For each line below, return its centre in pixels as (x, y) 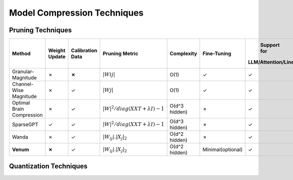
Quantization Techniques (48, 166)
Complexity (183, 54)
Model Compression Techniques (76, 13)
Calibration (84, 50)
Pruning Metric (121, 54)
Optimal (21, 103)
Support (270, 45)
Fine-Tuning (217, 54)
